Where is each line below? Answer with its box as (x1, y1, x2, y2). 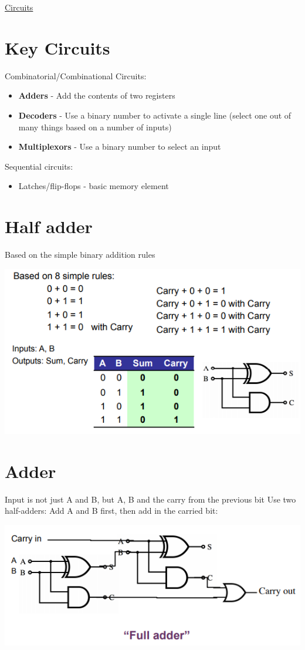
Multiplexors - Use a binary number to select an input (18, 140, 221, 153)
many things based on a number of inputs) (18, 120, 172, 133)
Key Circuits (5, 35, 110, 59)
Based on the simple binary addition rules (5, 248, 155, 260)
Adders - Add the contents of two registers (18, 89, 175, 102)
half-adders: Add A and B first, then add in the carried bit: (5, 504, 218, 517)
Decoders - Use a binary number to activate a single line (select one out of (18, 109, 292, 121)
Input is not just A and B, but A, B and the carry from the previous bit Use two (5, 493, 296, 505)
